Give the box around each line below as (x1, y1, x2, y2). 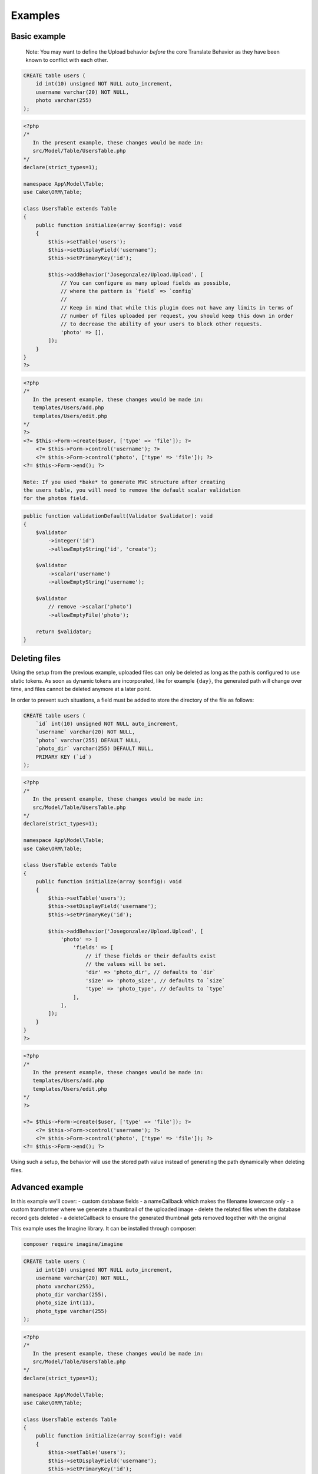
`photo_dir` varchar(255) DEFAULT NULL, (35, 745, 154, 752)
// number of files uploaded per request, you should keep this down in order (60, 312, 294, 320)
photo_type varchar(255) (35, 1308, 108, 1314)
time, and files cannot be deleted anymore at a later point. (11, 686, 151, 693)
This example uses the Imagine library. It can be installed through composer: (11, 1225, 197, 1232)
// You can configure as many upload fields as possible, (60, 279, 232, 286)
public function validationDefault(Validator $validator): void (23, 513, 213, 519)
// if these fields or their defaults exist (85, 952, 216, 959)
